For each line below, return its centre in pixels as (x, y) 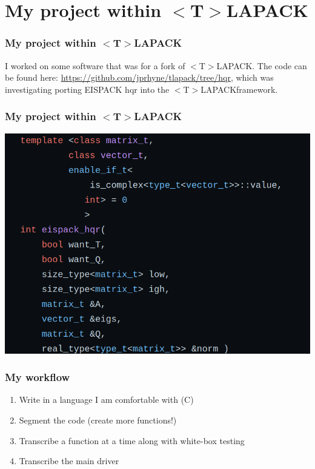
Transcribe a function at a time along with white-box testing (132, 440)
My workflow (38, 377)
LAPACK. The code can (262, 65)
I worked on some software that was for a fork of (95, 65)
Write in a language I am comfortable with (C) (106, 400)
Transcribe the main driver (69, 461)
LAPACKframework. (239, 89)
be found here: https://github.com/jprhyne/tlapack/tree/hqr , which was (139, 77)
